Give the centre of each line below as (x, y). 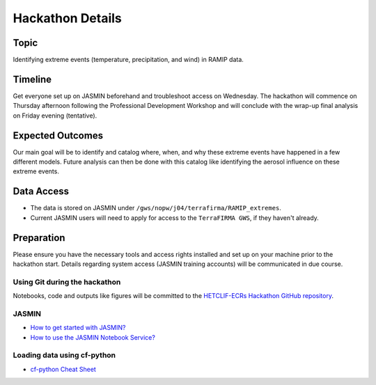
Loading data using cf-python (64, 355)
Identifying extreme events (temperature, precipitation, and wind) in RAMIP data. (128, 60)
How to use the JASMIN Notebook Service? (93, 337)
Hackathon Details (67, 18)
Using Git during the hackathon (67, 282)
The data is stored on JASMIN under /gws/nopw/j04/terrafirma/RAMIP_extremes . (156, 208)
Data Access (41, 191)
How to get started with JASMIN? (78, 328)
